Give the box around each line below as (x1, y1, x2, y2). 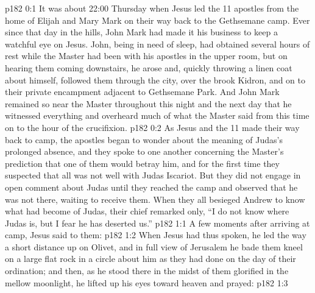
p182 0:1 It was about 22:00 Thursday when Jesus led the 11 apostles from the (5, 2, 299, 14)
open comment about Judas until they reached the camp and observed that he (5, 180, 298, 193)
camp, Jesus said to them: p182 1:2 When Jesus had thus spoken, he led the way (5, 228, 306, 241)
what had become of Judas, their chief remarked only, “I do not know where (5, 205, 289, 217)
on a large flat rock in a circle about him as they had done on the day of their (5, 252, 296, 265)
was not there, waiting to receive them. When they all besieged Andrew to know (5, 192, 305, 205)
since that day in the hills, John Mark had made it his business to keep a (5, 26, 278, 38)
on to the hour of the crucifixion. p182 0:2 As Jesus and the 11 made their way (5, 121, 300, 133)
